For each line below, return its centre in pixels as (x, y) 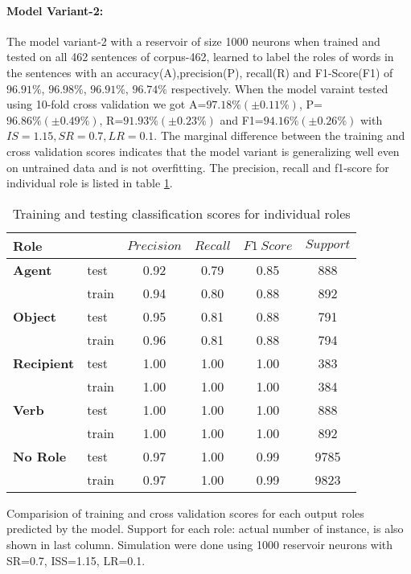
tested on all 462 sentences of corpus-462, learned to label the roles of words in (200, 57)
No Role (40, 456)
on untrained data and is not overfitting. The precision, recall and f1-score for (198, 167)
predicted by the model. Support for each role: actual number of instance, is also (205, 529)
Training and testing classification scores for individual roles (181, 213)
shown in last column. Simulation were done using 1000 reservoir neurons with (200, 544)
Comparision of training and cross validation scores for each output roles (185, 512)
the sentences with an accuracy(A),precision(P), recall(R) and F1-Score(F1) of (200, 72)
